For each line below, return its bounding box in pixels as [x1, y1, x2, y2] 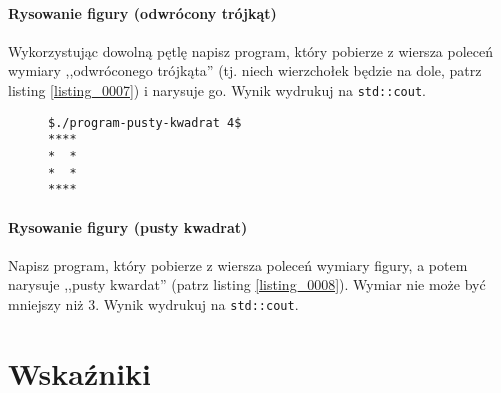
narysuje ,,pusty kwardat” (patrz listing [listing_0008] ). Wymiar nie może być [8, 274, 486, 295]
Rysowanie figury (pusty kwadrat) [8, 216, 248, 237]
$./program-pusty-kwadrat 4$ [48, 115, 242, 130]
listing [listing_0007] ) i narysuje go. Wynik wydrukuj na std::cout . [8, 79, 426, 100]
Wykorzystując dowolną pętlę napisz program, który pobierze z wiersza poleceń [8, 40, 494, 61]
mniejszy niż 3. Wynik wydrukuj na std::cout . [8, 293, 299, 314]
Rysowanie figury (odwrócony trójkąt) [8, 2, 277, 23]
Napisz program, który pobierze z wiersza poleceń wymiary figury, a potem [8, 254, 468, 275]
